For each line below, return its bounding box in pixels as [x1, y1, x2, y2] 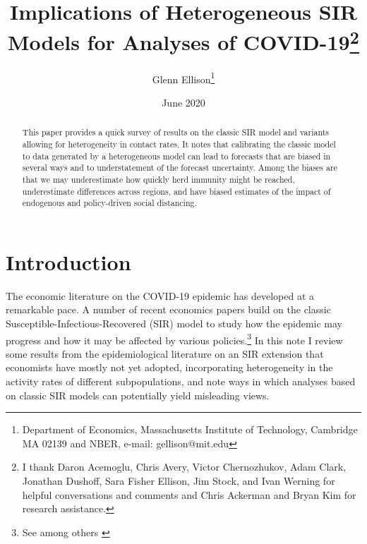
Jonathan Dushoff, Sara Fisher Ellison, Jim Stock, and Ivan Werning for [22, 473, 335, 488]
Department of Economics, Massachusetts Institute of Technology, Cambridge [22, 422, 358, 437]
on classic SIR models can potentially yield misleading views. [6, 387, 270, 402]
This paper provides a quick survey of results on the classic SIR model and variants [22, 126, 329, 138]
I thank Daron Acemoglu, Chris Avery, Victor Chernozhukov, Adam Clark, [22, 459, 347, 474]
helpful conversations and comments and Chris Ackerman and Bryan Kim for [22, 487, 356, 502]
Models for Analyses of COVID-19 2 [7, 25, 360, 56]
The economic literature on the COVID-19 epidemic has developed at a [6, 288, 315, 303]
